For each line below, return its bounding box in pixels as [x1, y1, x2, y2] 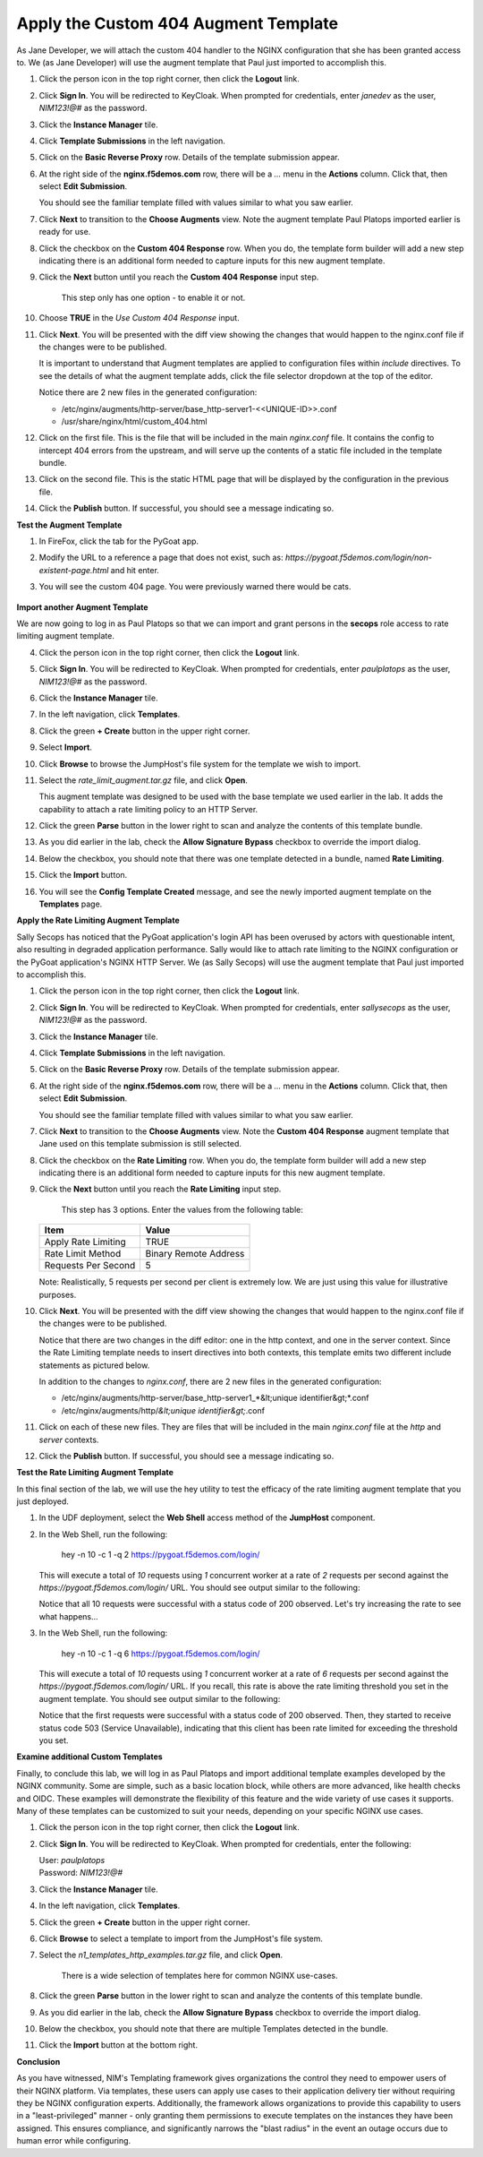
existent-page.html [38, 564, 109, 575]
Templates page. [38, 898, 103, 909]
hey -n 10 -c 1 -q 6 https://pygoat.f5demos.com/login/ [61, 1648, 260, 1659]
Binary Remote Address [145, 1248, 245, 1260]
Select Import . [38, 742, 93, 752]
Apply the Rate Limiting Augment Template [16, 915, 181, 926]
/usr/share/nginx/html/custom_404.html [61, 416, 208, 426]
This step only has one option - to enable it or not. [61, 292, 246, 303]
